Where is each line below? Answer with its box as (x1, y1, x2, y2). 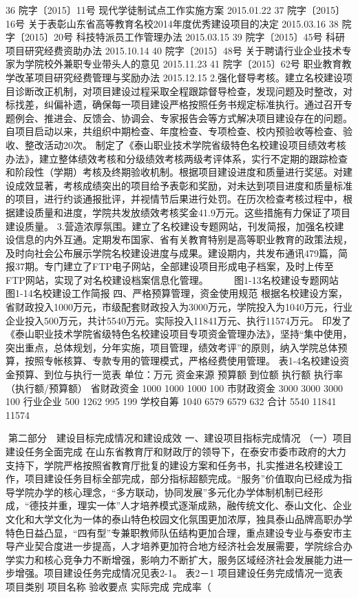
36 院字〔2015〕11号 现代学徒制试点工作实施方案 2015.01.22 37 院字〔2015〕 (6, 3, 346, 17)
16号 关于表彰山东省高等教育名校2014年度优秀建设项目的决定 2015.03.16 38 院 (6, 16, 352, 30)
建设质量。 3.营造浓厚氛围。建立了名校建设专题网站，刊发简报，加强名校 (6, 218, 335, 233)
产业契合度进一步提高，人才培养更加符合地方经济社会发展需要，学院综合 (14, 539, 343, 553)
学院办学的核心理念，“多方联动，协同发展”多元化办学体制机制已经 (14, 484, 314, 499)
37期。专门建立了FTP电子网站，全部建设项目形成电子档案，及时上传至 (14, 259, 334, 274)
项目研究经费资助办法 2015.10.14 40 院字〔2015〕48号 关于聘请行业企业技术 (6, 43, 342, 57)
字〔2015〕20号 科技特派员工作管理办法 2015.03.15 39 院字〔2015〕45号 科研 (6, 30, 346, 44)
